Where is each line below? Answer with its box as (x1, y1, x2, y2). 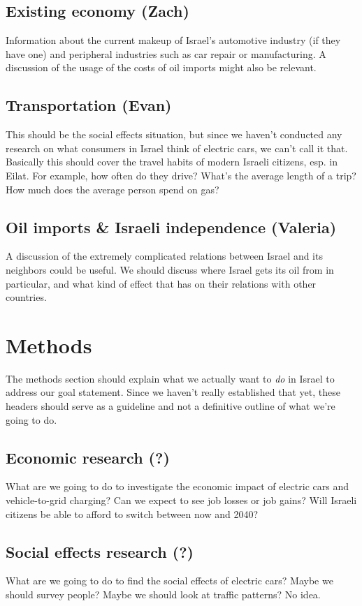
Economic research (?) (6, 446, 170, 468)
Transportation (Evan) (6, 94, 172, 116)
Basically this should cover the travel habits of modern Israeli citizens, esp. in (6, 154, 338, 169)
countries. (6, 290, 47, 304)
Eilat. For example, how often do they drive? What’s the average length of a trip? (6, 168, 356, 182)
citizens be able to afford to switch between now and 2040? (6, 506, 259, 521)
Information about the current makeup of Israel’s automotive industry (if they (6, 33, 341, 47)
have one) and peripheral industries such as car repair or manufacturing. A (6, 46, 326, 61)
